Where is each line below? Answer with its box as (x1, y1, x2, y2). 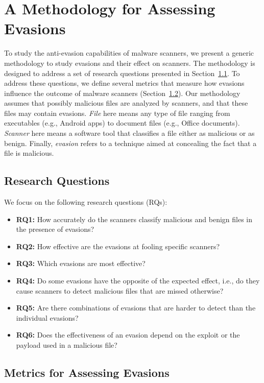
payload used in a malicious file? (16, 339, 117, 350)
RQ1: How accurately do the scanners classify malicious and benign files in (16, 213, 253, 224)
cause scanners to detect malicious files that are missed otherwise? (16, 285, 224, 296)
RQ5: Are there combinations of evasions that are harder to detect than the (16, 302, 256, 313)
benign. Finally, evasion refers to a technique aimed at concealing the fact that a (4, 137, 257, 148)
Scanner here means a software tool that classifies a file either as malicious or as (4, 128, 255, 138)
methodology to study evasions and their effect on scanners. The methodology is (4, 57, 255, 68)
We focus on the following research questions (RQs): (4, 197, 167, 207)
